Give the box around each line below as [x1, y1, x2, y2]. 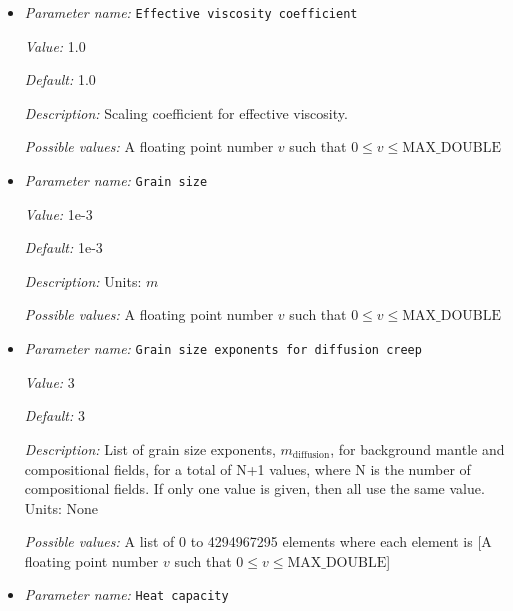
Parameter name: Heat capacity [24, 584, 229, 605]
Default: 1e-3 [24, 237, 103, 258]
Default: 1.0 [24, 69, 96, 90]
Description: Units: [24, 270, 142, 291]
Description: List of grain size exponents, [24, 438, 276, 459]
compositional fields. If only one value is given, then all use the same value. [24, 478, 485, 499]
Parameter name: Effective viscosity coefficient [24, 2, 358, 22]
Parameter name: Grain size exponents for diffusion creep [24, 338, 422, 359]
